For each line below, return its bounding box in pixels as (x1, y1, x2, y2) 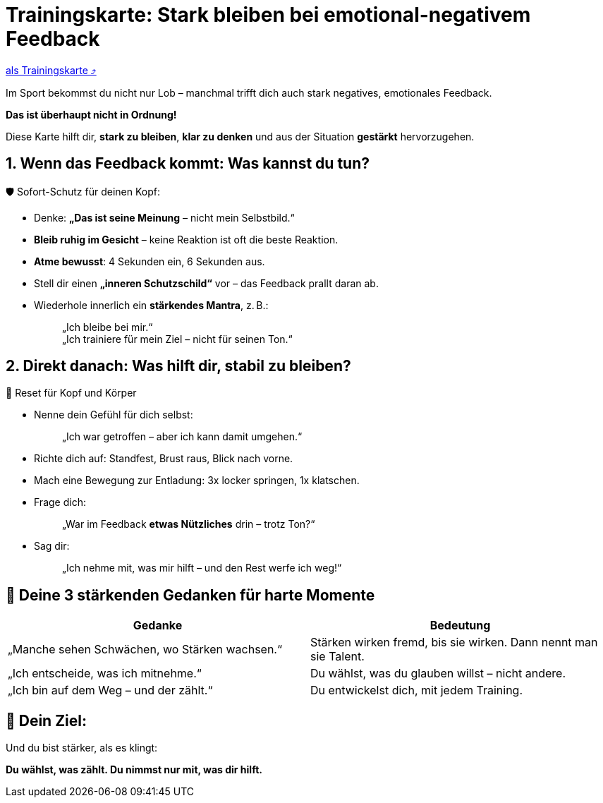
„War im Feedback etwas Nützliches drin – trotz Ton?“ (62, 518, 315, 531)
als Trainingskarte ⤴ (6, 64, 97, 76)
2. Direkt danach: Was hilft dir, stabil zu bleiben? (6, 357, 351, 375)
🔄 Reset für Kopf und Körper (6, 387, 137, 399)
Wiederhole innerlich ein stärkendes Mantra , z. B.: (34, 298, 269, 311)
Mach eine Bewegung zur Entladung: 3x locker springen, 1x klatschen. (34, 474, 360, 487)
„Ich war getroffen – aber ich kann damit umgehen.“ (62, 430, 303, 443)
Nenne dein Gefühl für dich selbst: (34, 409, 193, 421)
